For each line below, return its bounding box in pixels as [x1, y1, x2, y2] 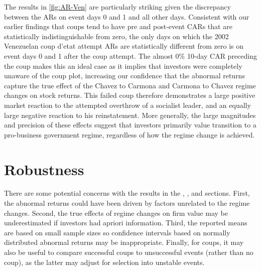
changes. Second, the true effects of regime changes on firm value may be [4, 207, 228, 218]
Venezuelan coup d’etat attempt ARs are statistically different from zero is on [4, 41, 244, 51]
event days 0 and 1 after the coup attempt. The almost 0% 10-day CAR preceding [4, 50, 257, 61]
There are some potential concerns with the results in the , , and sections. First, [4, 188, 250, 198]
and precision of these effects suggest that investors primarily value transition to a [4, 119, 256, 130]
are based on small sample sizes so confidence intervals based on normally [4, 227, 230, 237]
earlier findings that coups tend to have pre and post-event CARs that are [4, 21, 232, 32]
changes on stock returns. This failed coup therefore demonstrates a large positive [4, 90, 255, 100]
